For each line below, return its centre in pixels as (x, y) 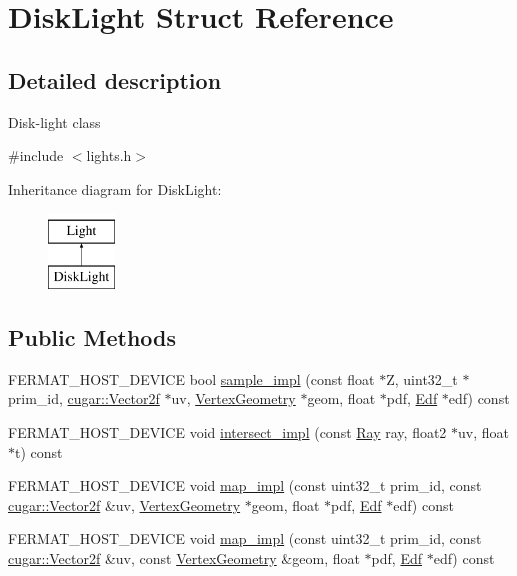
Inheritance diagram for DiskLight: (115, 188)
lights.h (109, 155)
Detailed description (115, 79)
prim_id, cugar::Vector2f (84, 398)
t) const (39, 451)
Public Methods (92, 336)
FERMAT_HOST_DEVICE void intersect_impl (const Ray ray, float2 (227, 431)
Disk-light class (54, 121)
